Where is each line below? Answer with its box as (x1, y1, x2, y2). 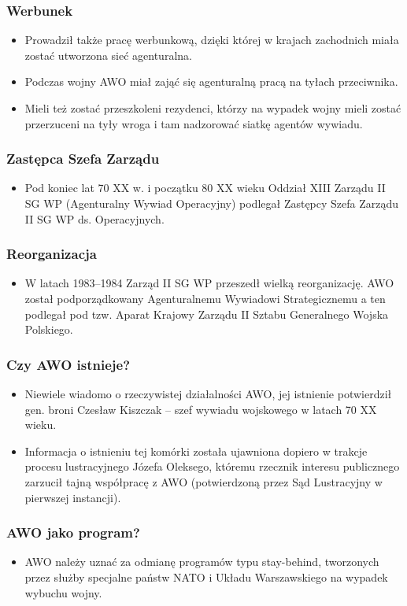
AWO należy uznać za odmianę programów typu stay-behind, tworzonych (24, 553, 379, 570)
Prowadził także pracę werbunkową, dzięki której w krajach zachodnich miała (24, 31, 399, 48)
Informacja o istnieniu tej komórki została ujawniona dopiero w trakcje (24, 442, 368, 459)
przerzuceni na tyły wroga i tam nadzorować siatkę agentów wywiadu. (24, 115, 363, 131)
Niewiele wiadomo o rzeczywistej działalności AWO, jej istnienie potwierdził (24, 386, 392, 401)
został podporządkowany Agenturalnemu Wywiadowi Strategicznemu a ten (24, 290, 386, 306)
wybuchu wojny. (24, 584, 102, 600)
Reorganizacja (6, 244, 97, 264)
